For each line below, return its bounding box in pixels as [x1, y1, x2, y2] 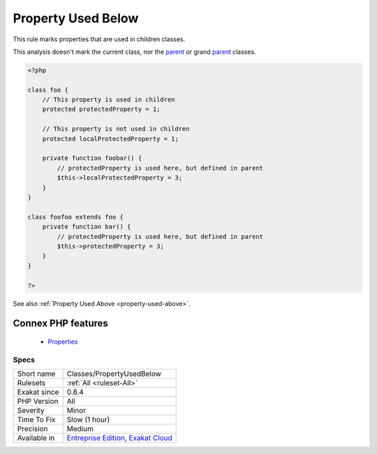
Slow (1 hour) [66, 415, 110, 425]
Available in [17, 433, 55, 443]
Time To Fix [17, 415, 56, 425]
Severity [17, 406, 45, 416]
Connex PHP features [13, 318, 108, 330]
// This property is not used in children [42, 125, 190, 133]
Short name [17, 369, 56, 379]
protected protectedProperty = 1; [42, 105, 161, 113]
